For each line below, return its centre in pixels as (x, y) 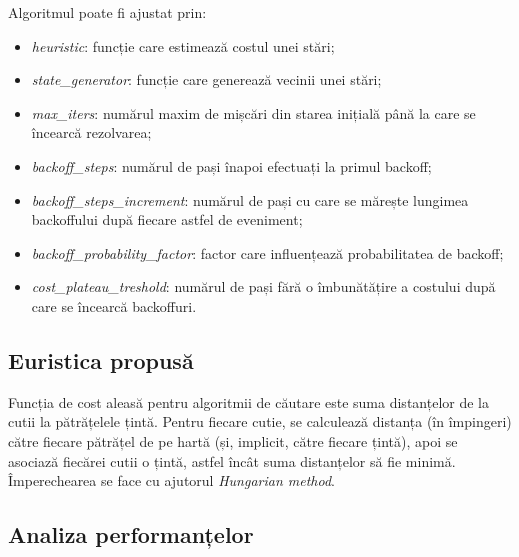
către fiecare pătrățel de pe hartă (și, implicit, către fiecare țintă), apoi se (233, 440)
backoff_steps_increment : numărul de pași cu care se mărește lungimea (250, 199)
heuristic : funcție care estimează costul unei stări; (183, 45)
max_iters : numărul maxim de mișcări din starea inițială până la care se (253, 112)
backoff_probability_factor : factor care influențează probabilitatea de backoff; (267, 252)
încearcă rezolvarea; (91, 132)
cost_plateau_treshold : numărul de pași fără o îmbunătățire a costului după (263, 286)
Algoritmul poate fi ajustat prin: (107, 12)
